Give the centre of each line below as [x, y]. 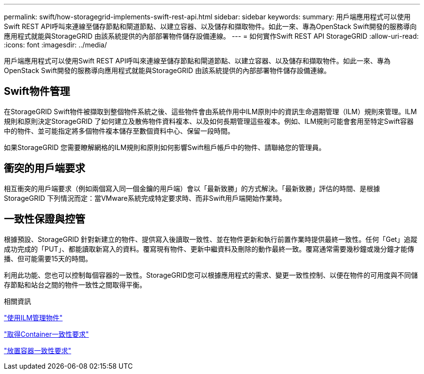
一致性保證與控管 [45, 219]
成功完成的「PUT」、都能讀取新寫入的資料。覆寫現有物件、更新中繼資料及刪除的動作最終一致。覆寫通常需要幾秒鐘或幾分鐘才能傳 [209, 249]
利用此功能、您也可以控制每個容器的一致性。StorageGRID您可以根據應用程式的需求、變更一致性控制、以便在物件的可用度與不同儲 [211, 275]
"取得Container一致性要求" [46, 334]
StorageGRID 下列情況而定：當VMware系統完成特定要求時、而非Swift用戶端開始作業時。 [145, 198]
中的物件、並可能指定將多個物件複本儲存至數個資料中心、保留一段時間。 [119, 131]
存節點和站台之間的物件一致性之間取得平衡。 [75, 284]
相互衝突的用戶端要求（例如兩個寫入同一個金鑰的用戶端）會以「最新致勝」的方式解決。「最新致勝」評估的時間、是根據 [192, 188]
